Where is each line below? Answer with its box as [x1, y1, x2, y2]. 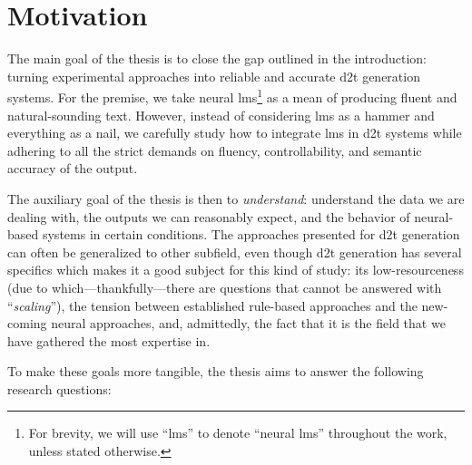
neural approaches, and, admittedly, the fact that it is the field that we [51, 314, 446, 333]
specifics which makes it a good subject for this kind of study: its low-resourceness [7, 260, 464, 279]
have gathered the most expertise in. [7, 331, 211, 350]
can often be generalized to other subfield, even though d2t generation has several [7, 242, 462, 261]
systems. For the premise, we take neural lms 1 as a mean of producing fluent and [7, 85, 457, 106]
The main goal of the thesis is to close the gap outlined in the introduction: [7, 49, 427, 68]
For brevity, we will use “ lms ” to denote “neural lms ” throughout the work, [28, 423, 447, 442]
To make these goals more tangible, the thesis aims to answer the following [7, 362, 424, 381]
